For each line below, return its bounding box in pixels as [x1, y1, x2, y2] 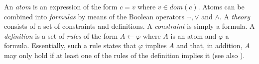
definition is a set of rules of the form [4, 30, 118, 41]
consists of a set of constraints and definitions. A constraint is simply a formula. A [4, 21, 255, 31]
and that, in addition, [176, 40, 243, 51]
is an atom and [170, 30, 217, 41]
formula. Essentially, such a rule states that [4, 40, 136, 51]
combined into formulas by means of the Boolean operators [4, 11, 184, 21]
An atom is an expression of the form [4, 1, 118, 11]
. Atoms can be [198, 1, 245, 11]
